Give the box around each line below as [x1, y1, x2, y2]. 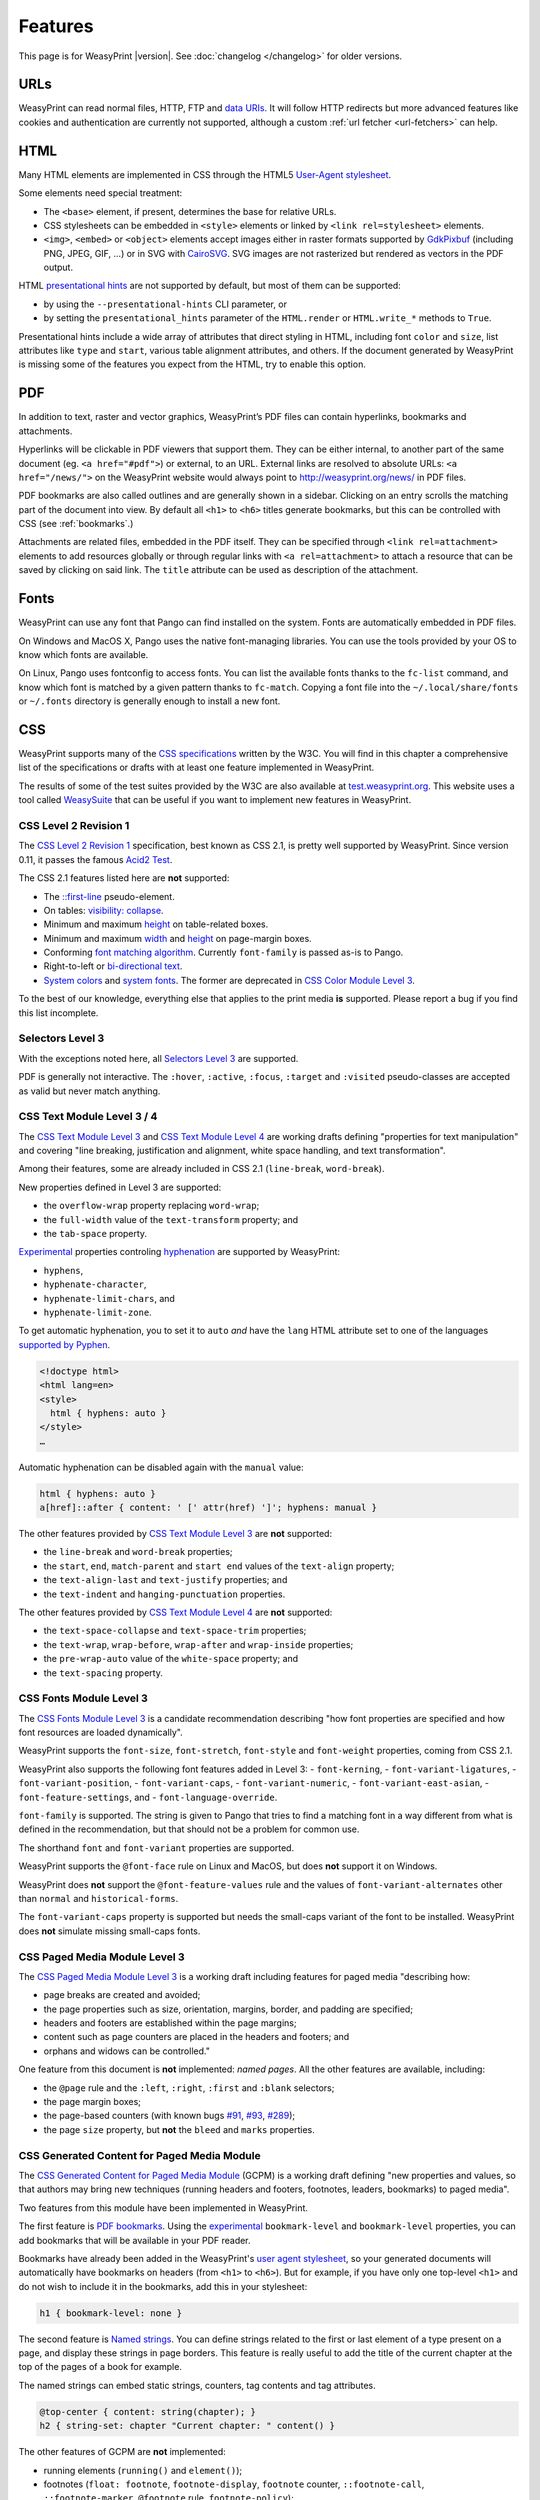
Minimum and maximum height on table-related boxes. [43, 918, 269, 930]
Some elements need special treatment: [18, 187, 183, 199]
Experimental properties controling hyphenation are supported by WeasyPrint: [18, 1246, 340, 1258]
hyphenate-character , [43, 1278, 147, 1290]
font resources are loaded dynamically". [18, 1726, 184, 1739]
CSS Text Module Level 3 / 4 [18, 1110, 158, 1124]
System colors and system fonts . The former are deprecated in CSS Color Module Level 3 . [43, 974, 415, 986]
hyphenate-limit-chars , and [43, 1292, 175, 1304]
